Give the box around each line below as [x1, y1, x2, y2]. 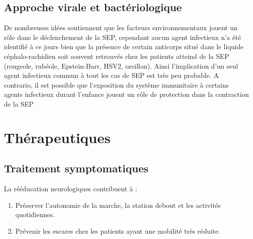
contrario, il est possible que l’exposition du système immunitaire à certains [4, 79, 229, 90]
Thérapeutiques [4, 127, 111, 147]
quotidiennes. [15, 209, 55, 220]
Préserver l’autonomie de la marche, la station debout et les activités [15, 200, 221, 210]
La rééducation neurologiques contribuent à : [4, 184, 137, 194]
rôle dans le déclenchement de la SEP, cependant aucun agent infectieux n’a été [4, 32, 241, 42]
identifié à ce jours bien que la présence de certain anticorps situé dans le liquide [4, 41, 244, 52]
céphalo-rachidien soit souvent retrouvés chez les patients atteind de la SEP [4, 51, 229, 61]
